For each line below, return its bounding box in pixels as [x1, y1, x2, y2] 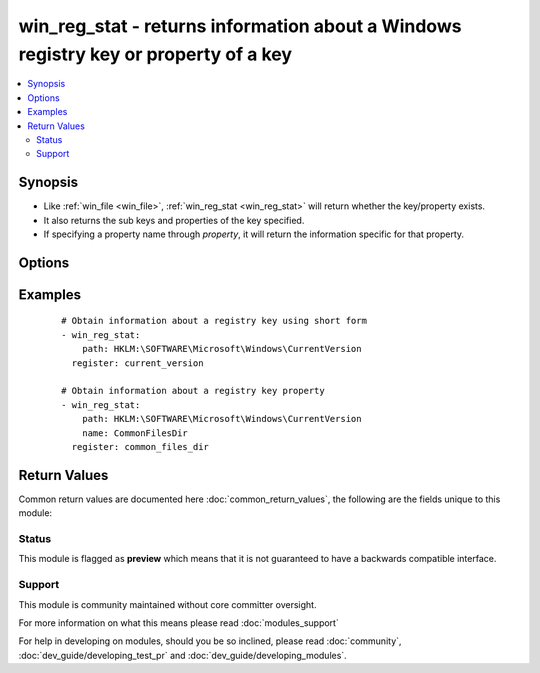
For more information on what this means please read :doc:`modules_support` [18, 616, 339, 629]
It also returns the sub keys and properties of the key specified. [43, 214, 305, 226]
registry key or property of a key [18, 43, 293, 65]
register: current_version [71, 357, 204, 369]
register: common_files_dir [71, 441, 210, 452]
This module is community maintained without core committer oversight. [18, 598, 317, 610]
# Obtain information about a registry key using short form [61, 315, 367, 327]
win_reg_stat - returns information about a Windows [18, 15, 462, 37]
